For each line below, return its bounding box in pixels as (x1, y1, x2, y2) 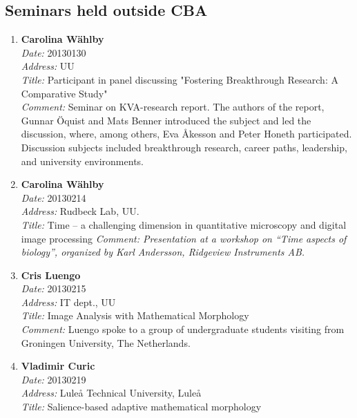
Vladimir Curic (21, 359, 95, 373)
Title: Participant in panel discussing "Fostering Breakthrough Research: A (21, 72, 338, 86)
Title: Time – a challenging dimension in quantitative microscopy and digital (21, 217, 347, 231)
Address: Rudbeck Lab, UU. (21, 204, 139, 218)
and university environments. (21, 153, 144, 168)
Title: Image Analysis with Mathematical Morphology (21, 308, 249, 323)
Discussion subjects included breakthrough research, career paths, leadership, (21, 140, 347, 154)
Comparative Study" (21, 86, 108, 100)
